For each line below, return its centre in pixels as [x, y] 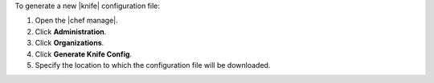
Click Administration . [71, 31]
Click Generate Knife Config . [84, 54]
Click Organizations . [70, 43]
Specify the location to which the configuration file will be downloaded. [153, 65]
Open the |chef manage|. [76, 21]
